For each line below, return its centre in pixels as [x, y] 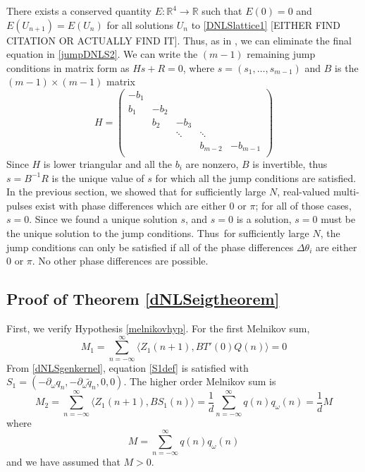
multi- [346, 192]
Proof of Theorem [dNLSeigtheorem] [143, 299]
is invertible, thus [290, 164]
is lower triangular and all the [108, 164]
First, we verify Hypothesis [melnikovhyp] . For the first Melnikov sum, [158, 328]
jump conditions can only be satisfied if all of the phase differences [150, 247]
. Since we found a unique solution [103, 219]
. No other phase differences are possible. [120, 261]
